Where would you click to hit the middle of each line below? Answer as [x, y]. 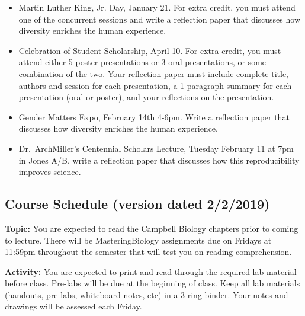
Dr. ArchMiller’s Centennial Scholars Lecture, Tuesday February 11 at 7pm [156, 148]
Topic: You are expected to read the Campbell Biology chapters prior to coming [152, 228]
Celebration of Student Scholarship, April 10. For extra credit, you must [150, 50]
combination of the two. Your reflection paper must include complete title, [153, 73]
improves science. [50, 172]
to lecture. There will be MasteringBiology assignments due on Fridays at [138, 240]
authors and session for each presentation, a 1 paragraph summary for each [155, 85]
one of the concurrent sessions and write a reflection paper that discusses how [160, 19]
